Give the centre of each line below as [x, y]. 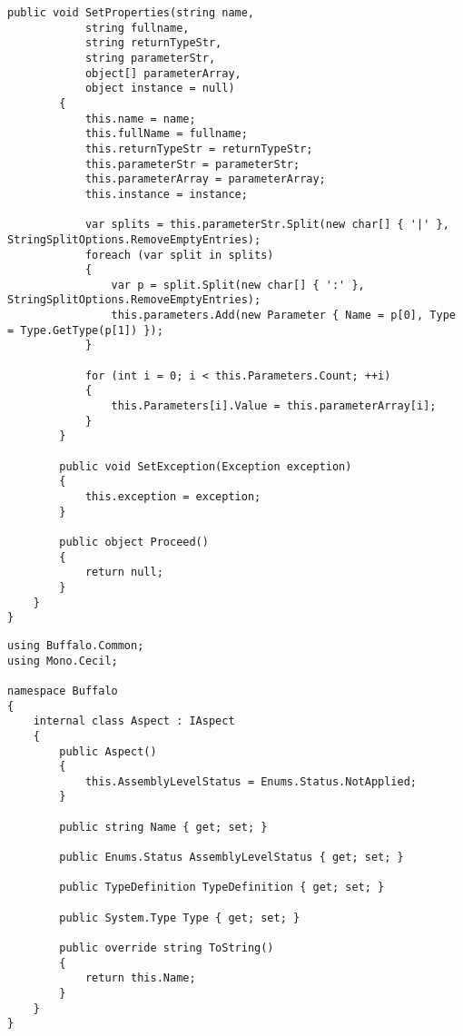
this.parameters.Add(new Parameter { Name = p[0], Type [283, 316]
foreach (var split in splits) [179, 255]
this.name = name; [140, 118]
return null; [124, 572]
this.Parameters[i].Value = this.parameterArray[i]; [274, 406]
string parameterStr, [150, 58]
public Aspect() [108, 751]
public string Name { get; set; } [163, 827]
